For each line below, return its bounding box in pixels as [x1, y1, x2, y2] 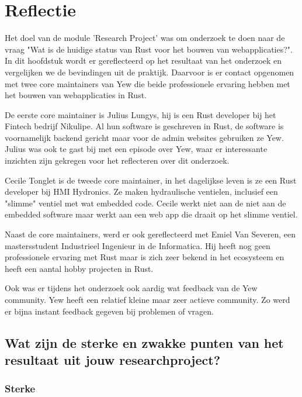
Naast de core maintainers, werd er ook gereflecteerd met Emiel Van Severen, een [5, 228, 296, 240]
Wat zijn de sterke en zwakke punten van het [5, 333, 284, 351]
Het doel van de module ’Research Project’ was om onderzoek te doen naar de [5, 32, 285, 44]
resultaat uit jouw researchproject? [5, 350, 221, 368]
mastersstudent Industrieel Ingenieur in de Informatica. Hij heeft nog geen [5, 239, 270, 251]
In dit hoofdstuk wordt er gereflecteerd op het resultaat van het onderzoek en [5, 54, 282, 67]
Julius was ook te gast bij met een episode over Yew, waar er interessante [5, 143, 268, 155]
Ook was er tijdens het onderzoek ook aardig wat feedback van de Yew [5, 282, 258, 294]
